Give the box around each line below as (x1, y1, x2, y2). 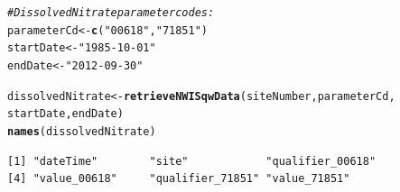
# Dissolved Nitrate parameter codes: (7, 6, 215, 19)
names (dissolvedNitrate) (7, 124, 156, 138)
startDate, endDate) (7, 107, 124, 121)
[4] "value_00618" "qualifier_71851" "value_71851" (7, 172, 350, 186)
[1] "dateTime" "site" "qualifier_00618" (7, 154, 377, 168)
